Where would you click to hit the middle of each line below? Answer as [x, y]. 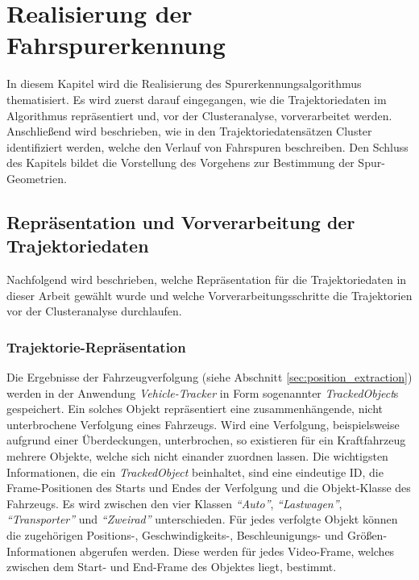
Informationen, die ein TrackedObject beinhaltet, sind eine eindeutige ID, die [195, 472]
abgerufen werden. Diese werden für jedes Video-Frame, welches [237, 551]
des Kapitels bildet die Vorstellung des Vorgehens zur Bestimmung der [180, 163]
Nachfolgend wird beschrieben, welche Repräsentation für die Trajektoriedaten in [207, 280]
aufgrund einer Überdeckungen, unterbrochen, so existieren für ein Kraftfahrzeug [206, 440]
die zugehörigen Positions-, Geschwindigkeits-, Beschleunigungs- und [175, 535]
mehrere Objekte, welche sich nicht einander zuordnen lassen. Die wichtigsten [197, 456]
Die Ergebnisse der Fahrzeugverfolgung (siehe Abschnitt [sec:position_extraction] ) [209, 377]
